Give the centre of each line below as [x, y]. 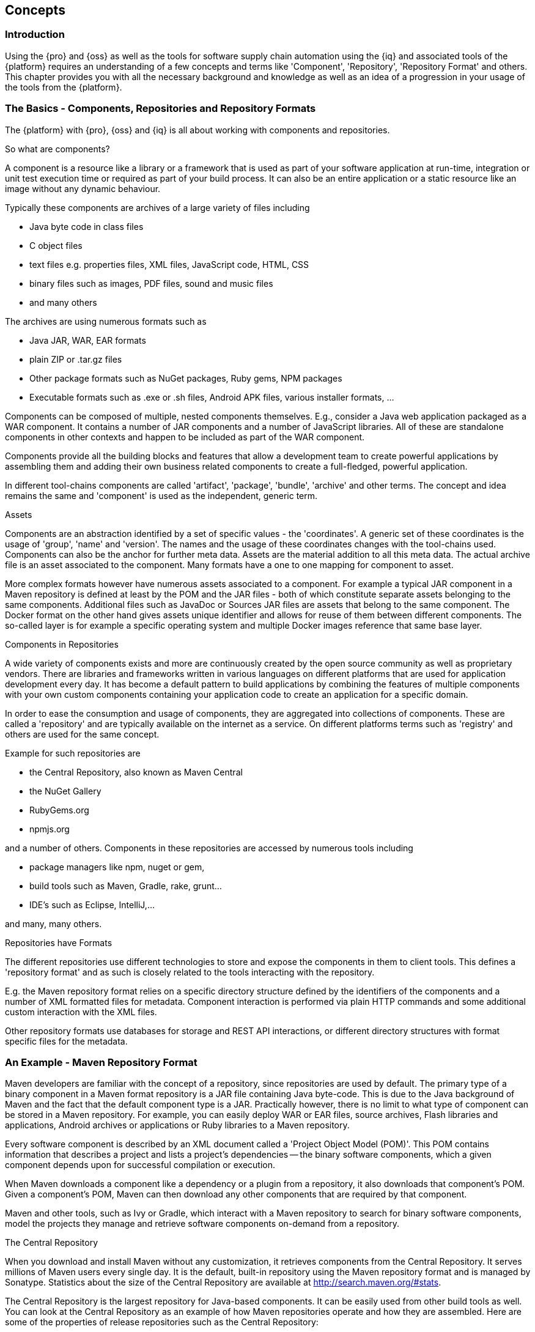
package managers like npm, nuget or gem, [117, 867]
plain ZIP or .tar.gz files [76, 359]
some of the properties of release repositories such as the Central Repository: [162, 1322]
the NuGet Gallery [65, 791]
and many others [63, 302]
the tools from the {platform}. [64, 87]
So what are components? [57, 149]
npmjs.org [50, 829]
